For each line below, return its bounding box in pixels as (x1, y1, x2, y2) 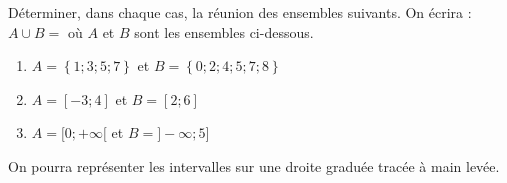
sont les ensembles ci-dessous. (134, 21, 314, 42)
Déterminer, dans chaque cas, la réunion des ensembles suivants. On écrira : (8, 2, 472, 22)
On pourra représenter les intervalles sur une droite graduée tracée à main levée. (8, 155, 500, 176)
